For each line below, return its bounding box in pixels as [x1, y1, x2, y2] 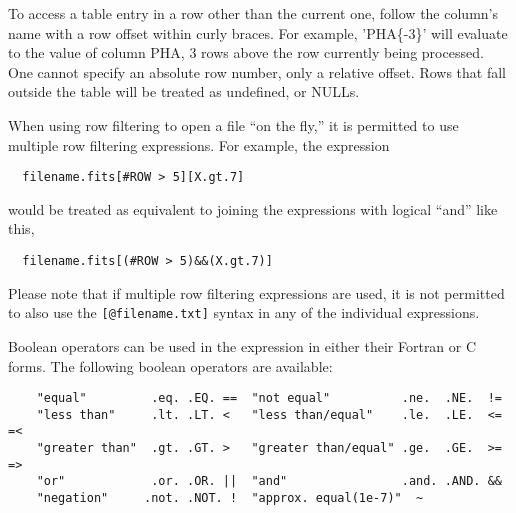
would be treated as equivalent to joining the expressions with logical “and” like [8, 198, 498, 219]
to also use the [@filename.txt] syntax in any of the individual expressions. [8, 302, 480, 323]
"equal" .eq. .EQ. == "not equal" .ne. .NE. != [36, 391, 502, 406]
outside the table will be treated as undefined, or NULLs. [8, 81, 360, 102]
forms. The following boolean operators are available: [8, 355, 333, 376]
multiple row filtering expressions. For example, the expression [8, 134, 390, 155]
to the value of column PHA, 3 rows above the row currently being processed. [8, 42, 484, 63]
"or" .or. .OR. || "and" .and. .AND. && [36, 474, 502, 489]
